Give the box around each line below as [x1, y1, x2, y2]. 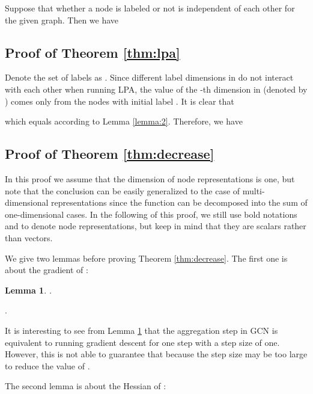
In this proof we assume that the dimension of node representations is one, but [5, 172, 295, 185]
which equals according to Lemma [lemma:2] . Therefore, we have [5, 115, 243, 128]
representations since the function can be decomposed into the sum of [51, 196, 308, 209]
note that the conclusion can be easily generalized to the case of [5, 184, 240, 197]
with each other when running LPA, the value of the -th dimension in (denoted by [5, 82, 308, 95]
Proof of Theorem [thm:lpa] [5, 43, 180, 61]
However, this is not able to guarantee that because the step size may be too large [5, 348, 308, 360]
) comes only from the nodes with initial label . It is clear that [5, 94, 234, 107]
